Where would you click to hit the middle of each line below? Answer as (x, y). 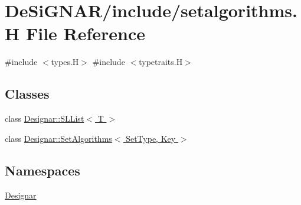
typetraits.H (161, 62)
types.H (65, 62)
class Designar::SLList (45, 118)
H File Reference (75, 33)
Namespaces (42, 170)
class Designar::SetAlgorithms (58, 138)
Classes (27, 94)
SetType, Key (151, 138)
